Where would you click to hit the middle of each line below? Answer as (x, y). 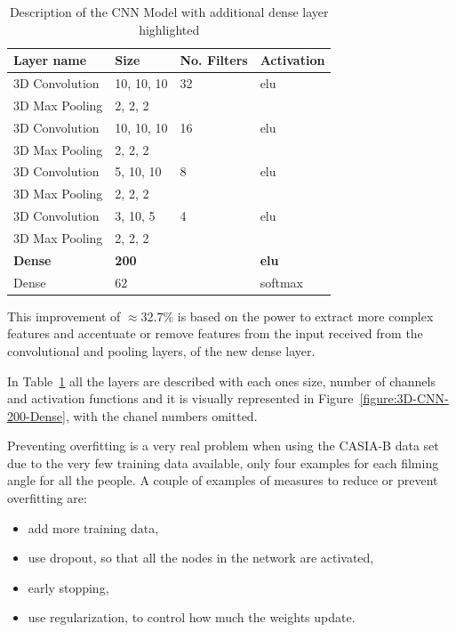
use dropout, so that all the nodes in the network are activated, (201, 558)
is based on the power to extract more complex (305, 316)
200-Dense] (36, 415)
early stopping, (68, 587)
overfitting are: (47, 498)
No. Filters (214, 60)
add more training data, (93, 527)
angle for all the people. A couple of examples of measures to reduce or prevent (223, 480)
